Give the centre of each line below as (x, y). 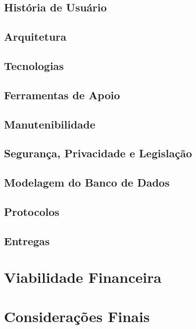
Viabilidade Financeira (83, 277)
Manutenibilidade (50, 124)
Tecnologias (34, 65)
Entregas (27, 240)
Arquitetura (35, 36)
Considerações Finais (77, 316)
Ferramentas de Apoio (62, 95)
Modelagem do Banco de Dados (87, 182)
